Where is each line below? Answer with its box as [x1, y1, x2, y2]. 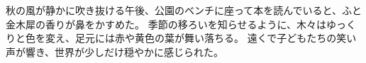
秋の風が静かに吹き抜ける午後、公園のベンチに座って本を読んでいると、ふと [6, 3, 362, 17]
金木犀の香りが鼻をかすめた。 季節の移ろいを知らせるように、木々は [6, 16, 326, 31]
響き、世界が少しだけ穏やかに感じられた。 [25, 44, 224, 59]
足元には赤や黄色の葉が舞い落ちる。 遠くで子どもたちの [74, 30, 337, 45]
